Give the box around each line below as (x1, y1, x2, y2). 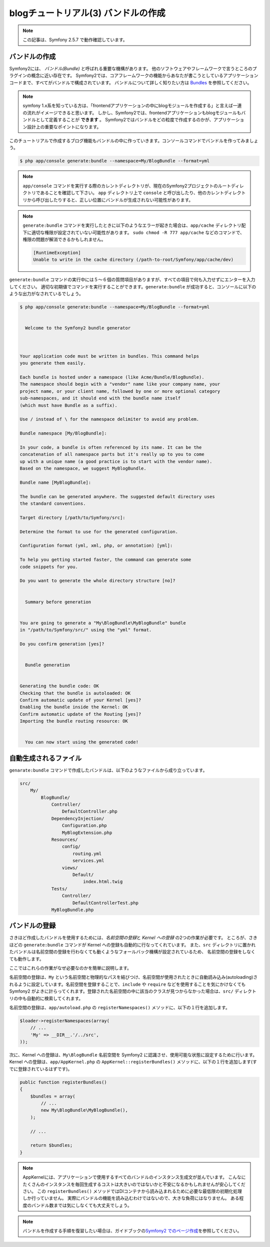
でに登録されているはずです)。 (9, 1066, 72, 1072)
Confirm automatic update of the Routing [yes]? (19, 711, 141, 717)
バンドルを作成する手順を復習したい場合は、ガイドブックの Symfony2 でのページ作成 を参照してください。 (22, 1228, 242, 1234)
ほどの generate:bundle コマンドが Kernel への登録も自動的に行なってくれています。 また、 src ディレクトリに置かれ (9, 942, 256, 948)
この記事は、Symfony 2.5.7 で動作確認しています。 (22, 37, 127, 43)
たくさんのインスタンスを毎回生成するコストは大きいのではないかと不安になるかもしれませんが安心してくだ (22, 1181, 246, 1187)
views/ (61, 865, 78, 870)
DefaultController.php (61, 809, 117, 815)
